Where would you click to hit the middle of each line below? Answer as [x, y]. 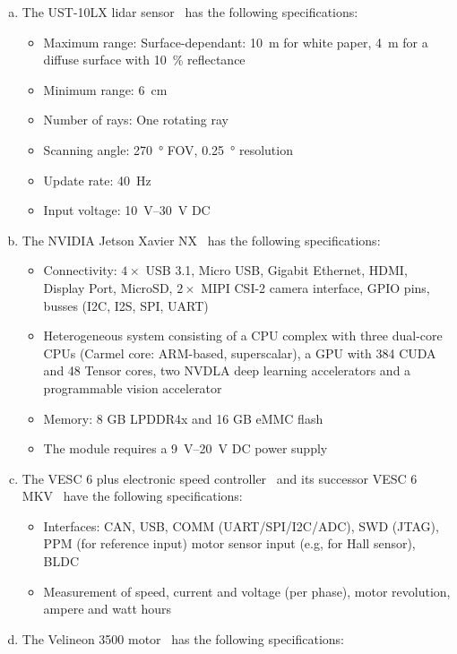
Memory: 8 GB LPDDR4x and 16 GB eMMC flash [183, 418]
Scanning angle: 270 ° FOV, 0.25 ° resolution [168, 149]
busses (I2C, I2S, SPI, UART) [126, 305]
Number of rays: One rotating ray [136, 120]
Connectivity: [80, 270]
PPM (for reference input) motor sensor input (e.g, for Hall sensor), [229, 543]
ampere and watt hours [108, 609]
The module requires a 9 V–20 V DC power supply [185, 448]
